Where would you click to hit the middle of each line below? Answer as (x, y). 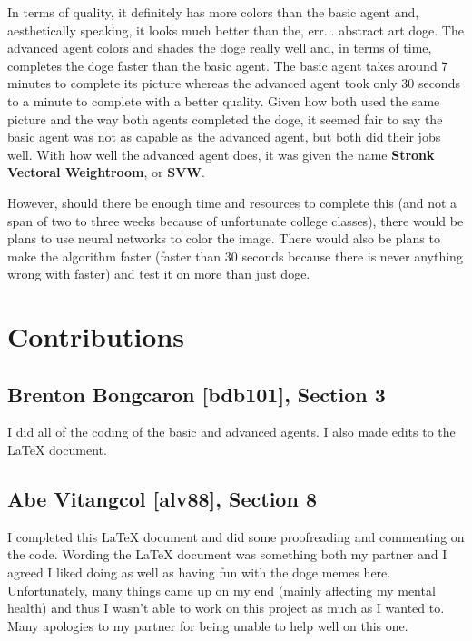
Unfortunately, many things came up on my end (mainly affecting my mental (221, 590)
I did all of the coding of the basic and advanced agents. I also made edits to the (231, 432)
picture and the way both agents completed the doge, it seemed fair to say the (225, 118)
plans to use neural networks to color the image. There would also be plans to (224, 238)
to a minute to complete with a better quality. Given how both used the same (224, 100)
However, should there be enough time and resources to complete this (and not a (232, 202)
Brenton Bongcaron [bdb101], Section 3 (197, 394)
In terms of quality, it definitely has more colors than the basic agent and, (213, 12)
